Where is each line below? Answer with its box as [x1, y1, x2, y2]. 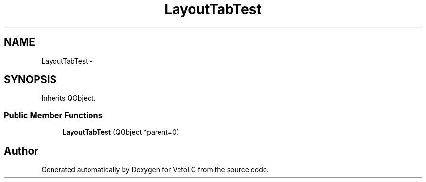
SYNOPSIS [4, 73, 57, 86]
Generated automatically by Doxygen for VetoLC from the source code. [41, 165, 269, 174]
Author [4, 145, 38, 157]
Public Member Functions [4, 110, 103, 120]
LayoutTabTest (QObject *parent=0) [62, 128, 179, 137]
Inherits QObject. [41, 94, 96, 103]
